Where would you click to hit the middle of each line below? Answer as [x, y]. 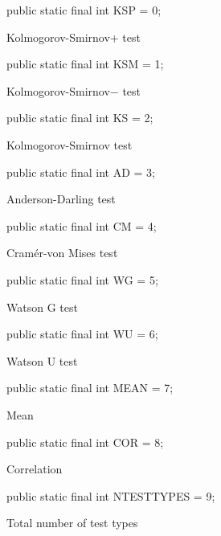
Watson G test [42, 307]
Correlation [35, 469]
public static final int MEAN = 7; [90, 388]
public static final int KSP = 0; [84, 10]
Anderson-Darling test [61, 199]
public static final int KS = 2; [80, 118]
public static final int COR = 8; [85, 442]
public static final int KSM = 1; [85, 64]
